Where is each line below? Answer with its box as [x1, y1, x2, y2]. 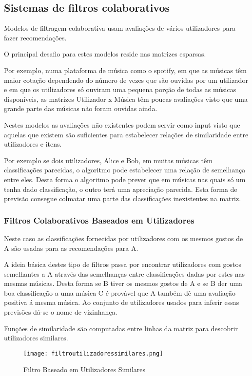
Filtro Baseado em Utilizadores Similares [23, 364, 145, 374]
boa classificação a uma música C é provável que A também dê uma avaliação [4, 287, 236, 298]
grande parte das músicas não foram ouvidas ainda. [4, 103, 157, 113]
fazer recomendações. [4, 32, 67, 42]
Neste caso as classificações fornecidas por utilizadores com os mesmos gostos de [4, 233, 243, 243]
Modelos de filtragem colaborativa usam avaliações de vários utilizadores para [4, 23, 236, 33]
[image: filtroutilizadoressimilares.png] [23, 350, 163, 357]
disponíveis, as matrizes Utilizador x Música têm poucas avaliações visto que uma [4, 94, 248, 104]
